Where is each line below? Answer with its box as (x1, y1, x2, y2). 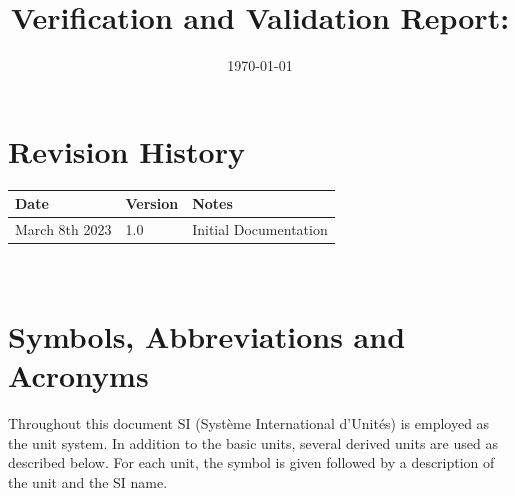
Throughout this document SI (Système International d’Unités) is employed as (8, 413, 490, 433)
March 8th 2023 (15, 219, 112, 239)
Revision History (8, 130, 245, 171)
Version (125, 193, 179, 214)
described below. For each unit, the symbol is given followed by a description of (8, 452, 495, 473)
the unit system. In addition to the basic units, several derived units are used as (8, 432, 498, 453)
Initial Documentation (192, 219, 328, 239)
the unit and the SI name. (8, 471, 168, 492)
